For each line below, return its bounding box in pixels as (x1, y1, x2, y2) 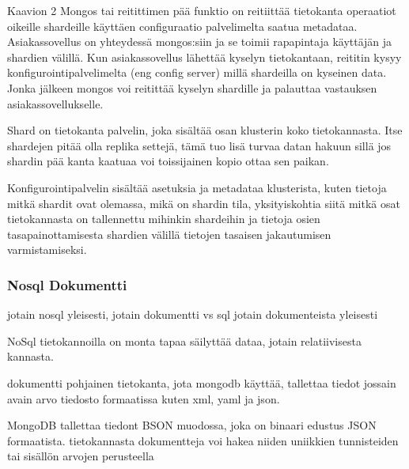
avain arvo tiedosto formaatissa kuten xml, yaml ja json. (7, 390, 280, 407)
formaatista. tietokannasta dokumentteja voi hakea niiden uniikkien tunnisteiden (7, 432, 399, 448)
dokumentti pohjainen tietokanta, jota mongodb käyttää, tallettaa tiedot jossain (7, 374, 396, 391)
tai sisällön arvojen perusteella (7, 448, 154, 464)
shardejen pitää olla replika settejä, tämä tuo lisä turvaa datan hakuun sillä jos (7, 137, 392, 153)
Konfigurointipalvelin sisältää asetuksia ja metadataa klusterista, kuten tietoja (7, 179, 387, 195)
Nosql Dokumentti (7, 274, 127, 294)
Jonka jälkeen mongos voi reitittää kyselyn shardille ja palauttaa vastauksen (7, 79, 377, 96)
